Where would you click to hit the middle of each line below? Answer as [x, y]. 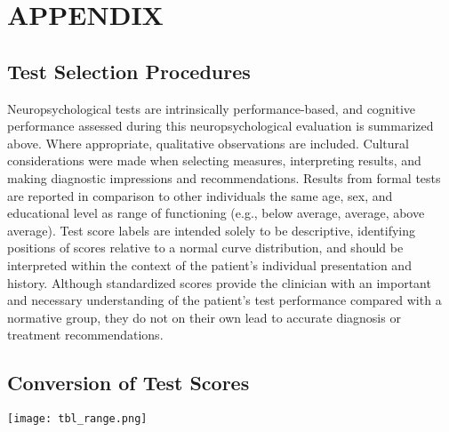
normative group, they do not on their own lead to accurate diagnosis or [204, 317]
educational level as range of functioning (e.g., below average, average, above [216, 213]
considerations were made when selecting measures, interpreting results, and [214, 160]
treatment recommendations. [85, 335]
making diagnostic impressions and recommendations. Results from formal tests [224, 177]
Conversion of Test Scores [128, 383]
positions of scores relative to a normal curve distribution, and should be [205, 248]
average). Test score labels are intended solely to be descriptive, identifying [212, 230]
